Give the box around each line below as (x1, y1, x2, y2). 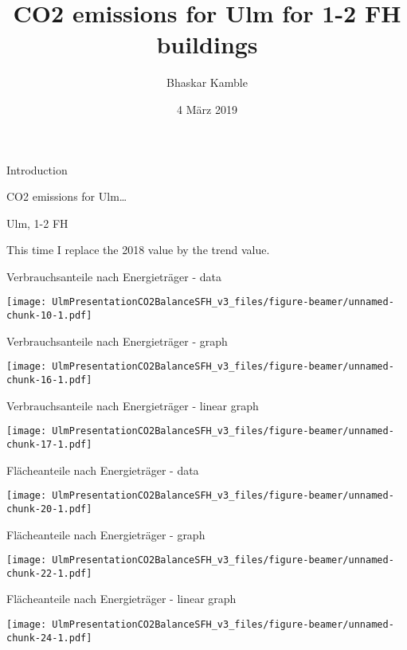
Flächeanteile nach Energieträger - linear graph (6, 590, 237, 607)
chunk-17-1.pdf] (6, 438, 92, 450)
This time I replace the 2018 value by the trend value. (6, 241, 270, 258)
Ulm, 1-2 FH (6, 214, 68, 231)
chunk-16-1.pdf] (6, 374, 92, 386)
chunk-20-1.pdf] (6, 503, 92, 515)
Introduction (6, 161, 68, 178)
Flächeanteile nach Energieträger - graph (6, 526, 205, 542)
